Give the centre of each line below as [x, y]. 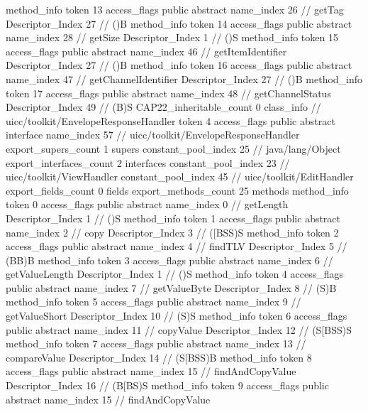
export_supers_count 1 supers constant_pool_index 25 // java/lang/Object [173, 148]
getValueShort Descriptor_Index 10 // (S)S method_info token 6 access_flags [177, 316]
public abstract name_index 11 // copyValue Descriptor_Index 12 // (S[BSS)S [179, 329]
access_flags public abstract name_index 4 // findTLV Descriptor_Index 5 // [177, 246]
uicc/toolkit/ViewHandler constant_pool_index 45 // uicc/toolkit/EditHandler [180, 177]
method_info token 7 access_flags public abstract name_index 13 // [156, 343]
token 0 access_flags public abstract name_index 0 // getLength [147, 204]
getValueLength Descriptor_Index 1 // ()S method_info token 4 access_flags [174, 274]
